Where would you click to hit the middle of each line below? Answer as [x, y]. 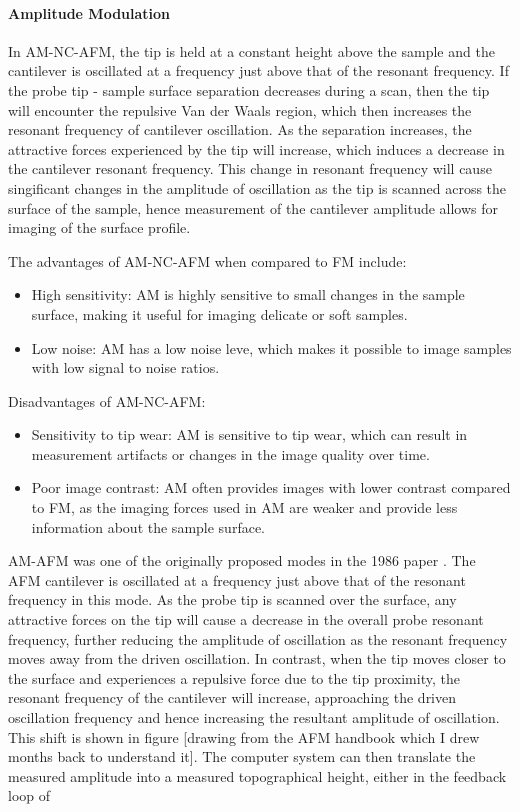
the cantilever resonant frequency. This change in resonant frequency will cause [250, 168]
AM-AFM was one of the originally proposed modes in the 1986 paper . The [242, 560]
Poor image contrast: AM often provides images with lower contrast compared [271, 487]
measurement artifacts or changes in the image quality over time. [230, 453]
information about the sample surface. [148, 526]
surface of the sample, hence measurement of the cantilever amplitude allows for [253, 207]
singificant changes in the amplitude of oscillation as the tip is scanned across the [257, 187]
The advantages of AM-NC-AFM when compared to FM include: [207, 260]
